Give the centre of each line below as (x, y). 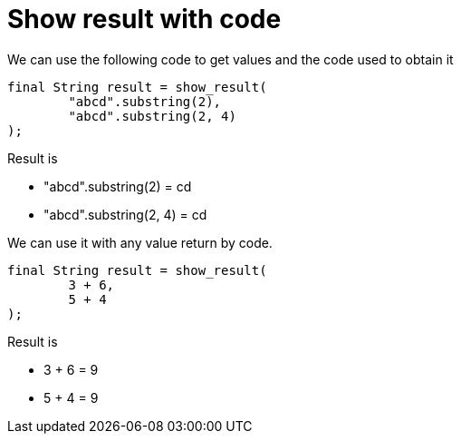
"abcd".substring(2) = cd (118, 186)
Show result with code (144, 19)
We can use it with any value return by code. (140, 242)
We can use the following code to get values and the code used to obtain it (230, 59)
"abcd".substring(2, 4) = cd (125, 214)
